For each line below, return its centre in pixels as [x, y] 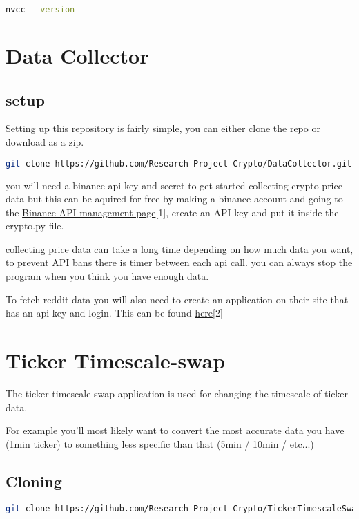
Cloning [34, 481]
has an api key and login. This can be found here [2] [114, 313]
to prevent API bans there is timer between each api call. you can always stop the [179, 262]
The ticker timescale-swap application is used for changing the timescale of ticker [177, 393]
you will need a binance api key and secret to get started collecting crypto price [174, 185]
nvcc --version [40, 10]
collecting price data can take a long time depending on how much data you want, [179, 248]
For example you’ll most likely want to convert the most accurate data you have [175, 430]
